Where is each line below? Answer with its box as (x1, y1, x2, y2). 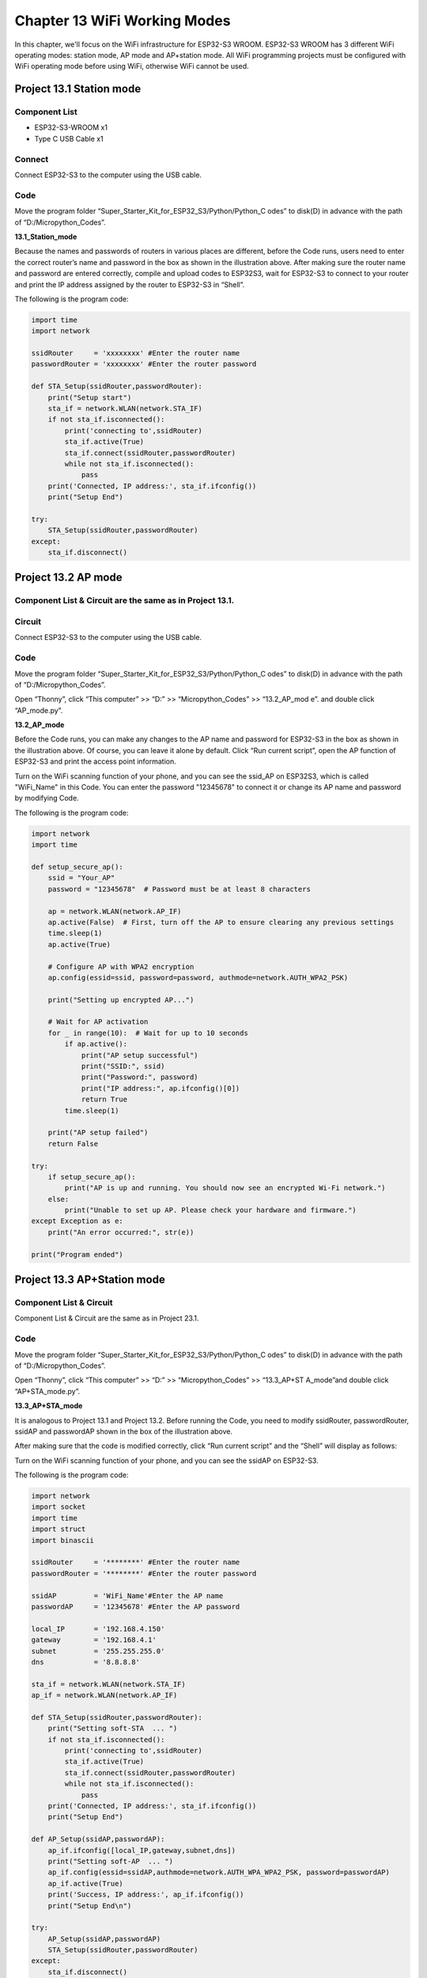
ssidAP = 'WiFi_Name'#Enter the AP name (31, 1591, 224, 1600)
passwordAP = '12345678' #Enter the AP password (31, 1602, 240, 1611)
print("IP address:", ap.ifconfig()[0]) (81, 1084, 240, 1093)
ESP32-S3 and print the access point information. (14, 756, 177, 767)
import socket (31, 1502, 86, 1511)
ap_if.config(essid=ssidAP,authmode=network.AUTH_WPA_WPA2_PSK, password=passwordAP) (47, 1868, 391, 1877)
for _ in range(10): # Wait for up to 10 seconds (47, 1029, 248, 1037)
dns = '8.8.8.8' (31, 1658, 140, 1666)
